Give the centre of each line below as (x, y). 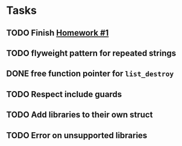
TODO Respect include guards (64, 94)
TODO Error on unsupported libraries (77, 135)
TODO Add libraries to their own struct (80, 115)
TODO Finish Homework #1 (58, 33)
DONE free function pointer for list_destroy (90, 74)
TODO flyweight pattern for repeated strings (91, 53)
